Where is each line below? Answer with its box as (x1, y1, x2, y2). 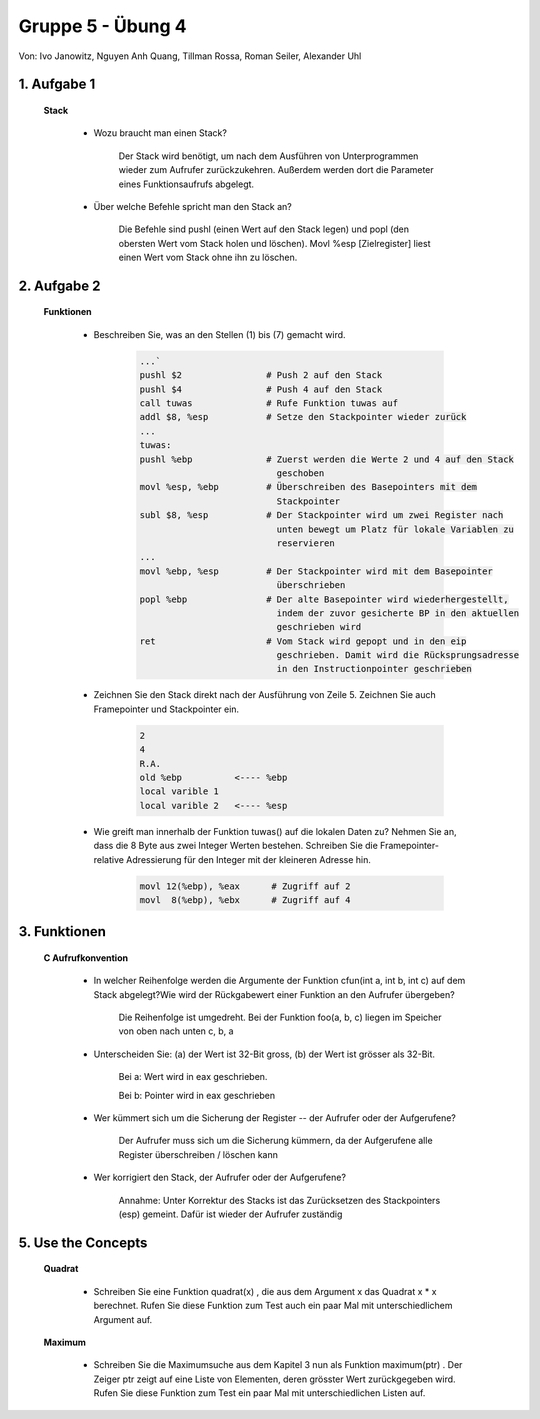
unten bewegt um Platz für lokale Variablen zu (276, 523, 515, 535)
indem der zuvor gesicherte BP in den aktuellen (276, 607, 520, 619)
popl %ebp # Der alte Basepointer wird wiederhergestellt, (139, 593, 509, 605)
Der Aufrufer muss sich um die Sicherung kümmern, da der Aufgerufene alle (118, 1135, 434, 1147)
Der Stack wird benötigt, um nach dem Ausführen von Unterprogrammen (118, 150, 419, 162)
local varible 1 (139, 786, 220, 797)
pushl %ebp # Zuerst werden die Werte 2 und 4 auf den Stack (139, 453, 515, 465)
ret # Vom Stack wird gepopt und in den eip (139, 635, 467, 647)
